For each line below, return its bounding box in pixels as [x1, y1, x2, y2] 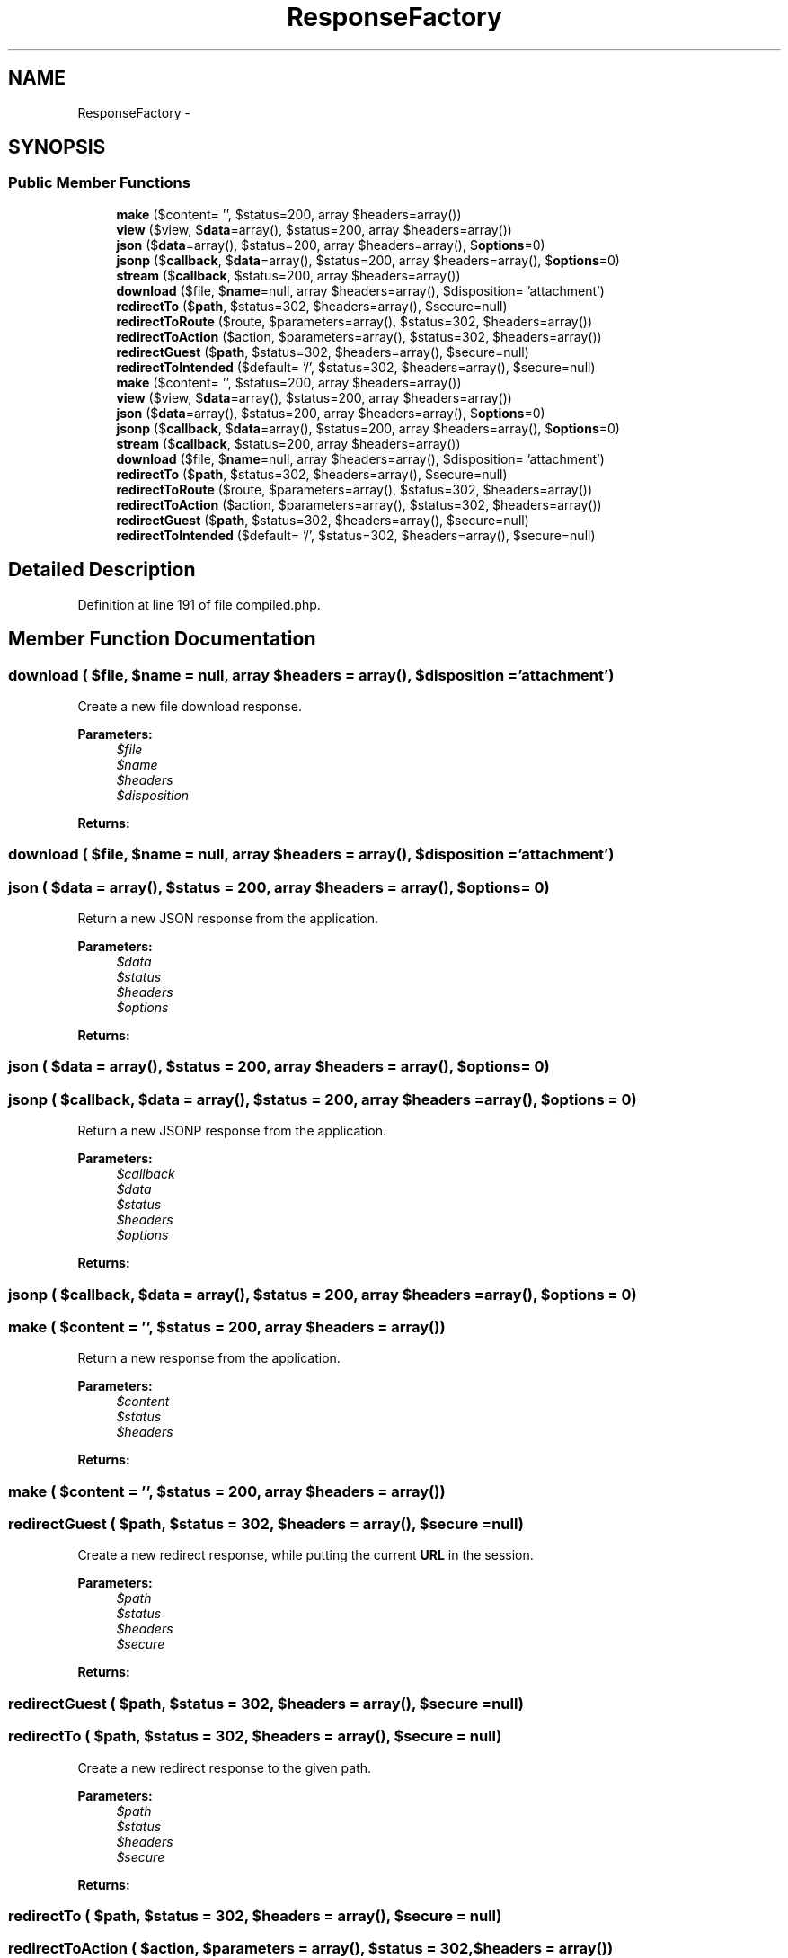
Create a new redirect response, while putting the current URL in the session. [77, 1547, 534, 1563]
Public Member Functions [8, 174, 190, 192]
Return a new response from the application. [77, 1350, 341, 1366]
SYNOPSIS [8, 136, 106, 159]
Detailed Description [8, 558, 196, 582]
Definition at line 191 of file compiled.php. [77, 596, 321, 612]
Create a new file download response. [77, 698, 302, 714]
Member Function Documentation [8, 627, 316, 651]
